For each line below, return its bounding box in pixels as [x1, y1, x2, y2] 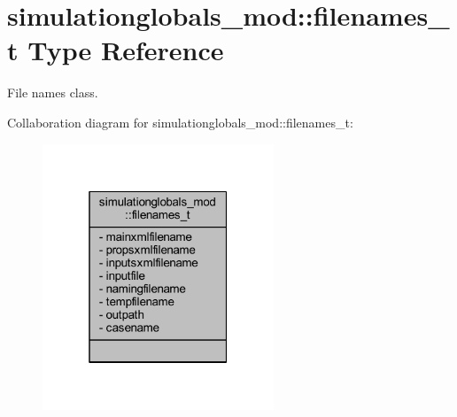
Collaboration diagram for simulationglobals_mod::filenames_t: [7, 112, 353, 131]
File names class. [7, 83, 98, 102]
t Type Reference [7, 32, 224, 68]
